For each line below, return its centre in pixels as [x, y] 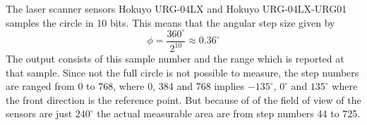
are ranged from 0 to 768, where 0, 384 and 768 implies [125, 86]
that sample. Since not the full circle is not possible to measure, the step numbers [182, 72]
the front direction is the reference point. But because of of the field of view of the [183, 99]
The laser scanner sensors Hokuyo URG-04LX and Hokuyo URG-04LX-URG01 [176, 8]
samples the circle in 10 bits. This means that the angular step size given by [170, 22]
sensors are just [39, 113]
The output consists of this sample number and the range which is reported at [175, 59]
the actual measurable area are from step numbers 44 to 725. [229, 113]
